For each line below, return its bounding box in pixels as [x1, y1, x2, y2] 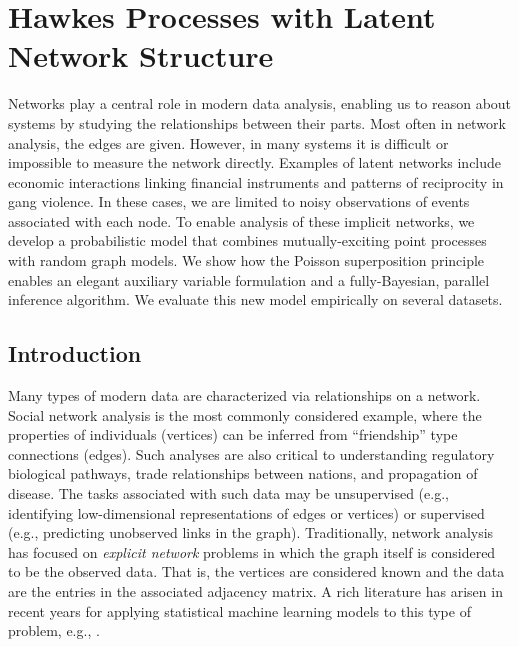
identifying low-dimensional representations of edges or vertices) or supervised [8, 502, 485, 523]
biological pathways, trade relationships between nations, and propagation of [8, 463, 478, 484]
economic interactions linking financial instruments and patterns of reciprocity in [8, 171, 504, 192]
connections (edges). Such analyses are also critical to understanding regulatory [8, 443, 495, 464]
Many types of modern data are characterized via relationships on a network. [8, 385, 481, 406]
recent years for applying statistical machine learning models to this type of [8, 600, 471, 621]
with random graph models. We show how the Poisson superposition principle [8, 250, 485, 271]
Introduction [8, 338, 142, 369]
